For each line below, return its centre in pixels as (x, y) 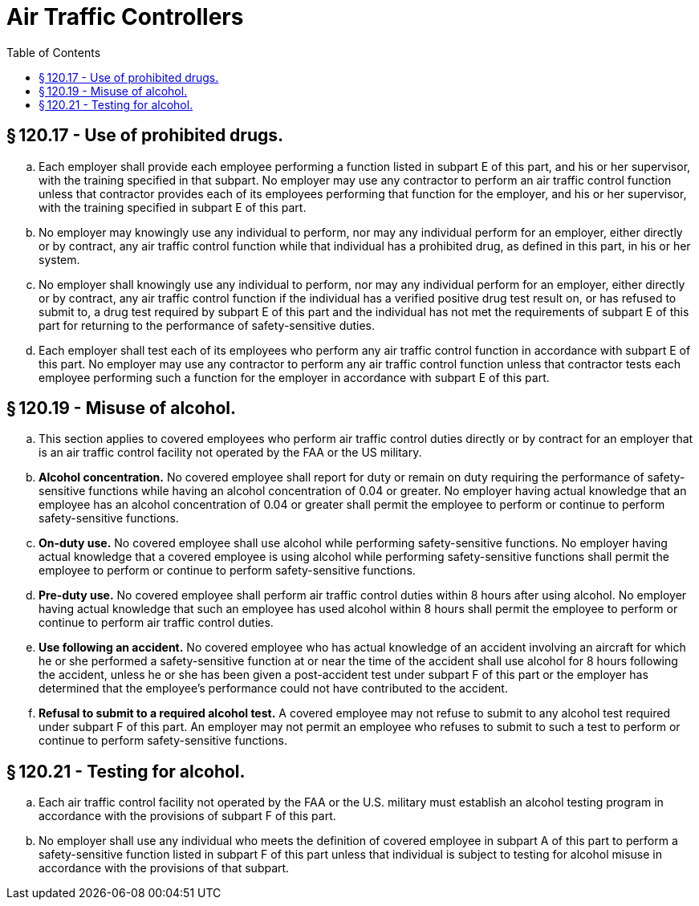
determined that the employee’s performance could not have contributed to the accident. (273, 689)
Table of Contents (54, 52)
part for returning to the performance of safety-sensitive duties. (207, 325)
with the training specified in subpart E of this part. (173, 207)
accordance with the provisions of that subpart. (164, 868)
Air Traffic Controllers (125, 17)
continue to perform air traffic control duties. (156, 623)
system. (59, 259)
